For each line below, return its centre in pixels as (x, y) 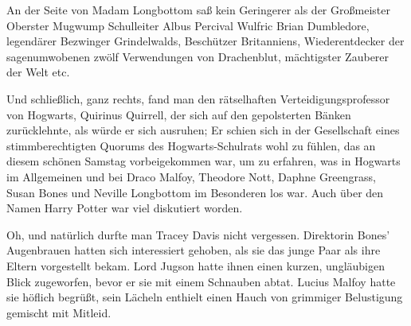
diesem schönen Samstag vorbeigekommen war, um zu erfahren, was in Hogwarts (204, 161)
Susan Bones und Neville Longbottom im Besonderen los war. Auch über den (195, 192)
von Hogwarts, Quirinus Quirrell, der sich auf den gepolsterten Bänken (179, 114)
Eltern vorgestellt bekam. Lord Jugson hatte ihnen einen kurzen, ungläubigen (196, 265)
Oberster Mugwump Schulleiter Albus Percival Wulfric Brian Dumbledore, (188, 25)
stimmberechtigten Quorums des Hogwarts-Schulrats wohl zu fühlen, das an (191, 145)
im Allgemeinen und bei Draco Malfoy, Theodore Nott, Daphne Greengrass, (191, 176)
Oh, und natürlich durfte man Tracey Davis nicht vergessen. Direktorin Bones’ (198, 234)
